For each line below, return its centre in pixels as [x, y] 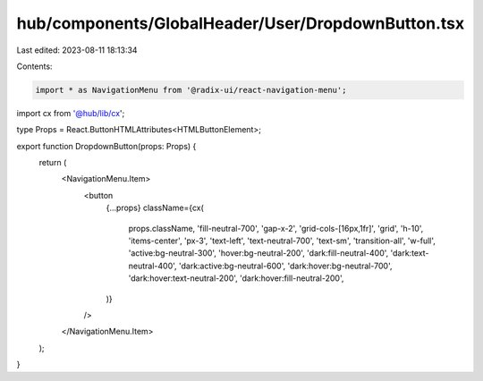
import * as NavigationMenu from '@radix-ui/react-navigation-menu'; [191, 90]
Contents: [34, 66]
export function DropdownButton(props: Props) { [106, 146]
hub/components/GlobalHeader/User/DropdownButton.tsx [241, 23]
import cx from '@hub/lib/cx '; [71, 113]
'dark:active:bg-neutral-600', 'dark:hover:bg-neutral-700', [285, 266]
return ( [53, 163]
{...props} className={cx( [155, 208]
